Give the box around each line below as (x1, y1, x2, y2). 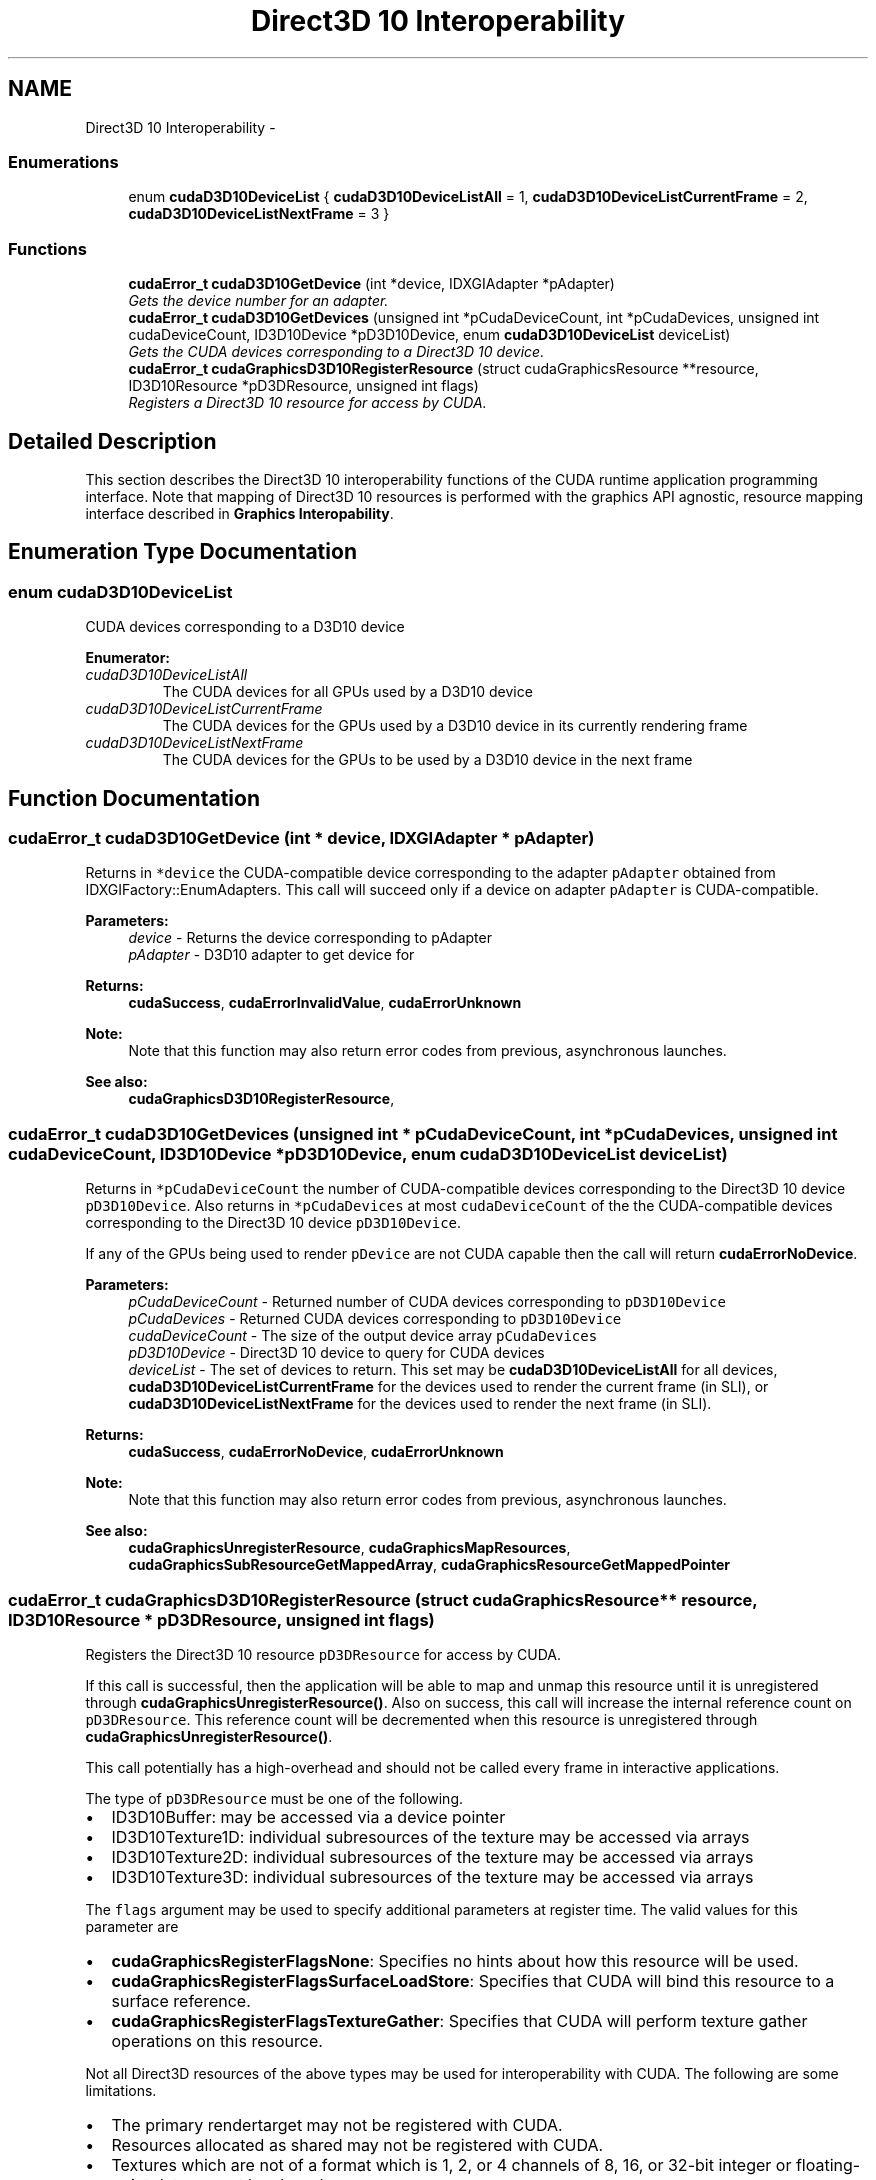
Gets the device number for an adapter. (128, 292, 389, 310)
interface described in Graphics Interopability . (85, 504, 394, 522)
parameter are (85, 1917, 179, 1935)
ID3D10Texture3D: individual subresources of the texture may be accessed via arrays (111, 1866, 754, 1887)
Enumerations (8, 151, 119, 172)
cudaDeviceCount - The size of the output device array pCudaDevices (128, 1327, 598, 1345)
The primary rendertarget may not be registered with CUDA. (111, 2114, 563, 2135)
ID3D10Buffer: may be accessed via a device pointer (111, 1806, 506, 1827)
